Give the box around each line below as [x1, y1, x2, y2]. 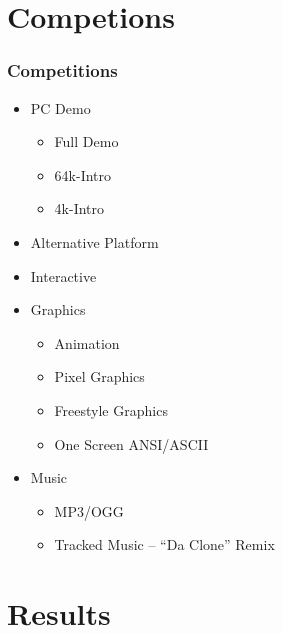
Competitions [7, 58, 118, 83]
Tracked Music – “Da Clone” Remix [54, 534, 275, 555]
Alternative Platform [30, 231, 159, 252]
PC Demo [30, 97, 91, 118]
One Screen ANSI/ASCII [54, 433, 209, 454]
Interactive [30, 265, 97, 286]
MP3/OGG [54, 500, 124, 521]
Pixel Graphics [54, 366, 145, 387]
